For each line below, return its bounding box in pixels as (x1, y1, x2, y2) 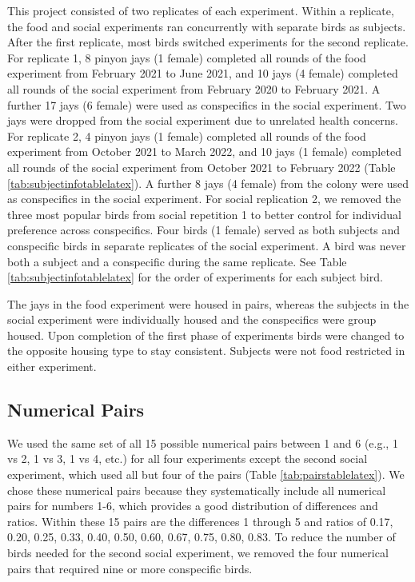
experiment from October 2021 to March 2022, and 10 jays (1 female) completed (7, 143, 401, 160)
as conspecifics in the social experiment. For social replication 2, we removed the (7, 190, 401, 207)
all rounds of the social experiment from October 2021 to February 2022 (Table (7, 158, 396, 175)
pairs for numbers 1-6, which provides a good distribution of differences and (7, 497, 378, 514)
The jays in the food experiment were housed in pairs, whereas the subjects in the (7, 295, 409, 312)
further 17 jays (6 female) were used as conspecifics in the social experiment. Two (7, 96, 406, 113)
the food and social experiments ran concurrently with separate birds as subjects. (7, 18, 406, 34)
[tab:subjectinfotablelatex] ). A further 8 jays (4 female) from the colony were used (7, 174, 409, 191)
